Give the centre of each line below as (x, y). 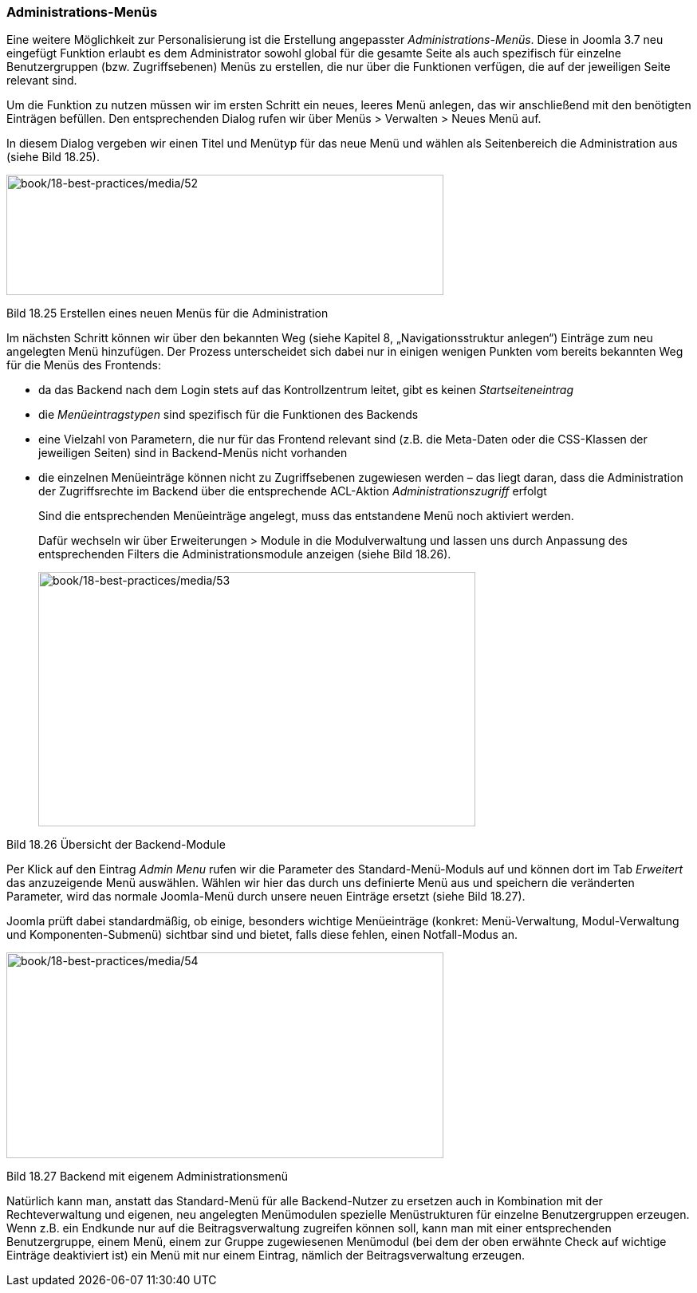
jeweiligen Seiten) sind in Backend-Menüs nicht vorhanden (193, 453)
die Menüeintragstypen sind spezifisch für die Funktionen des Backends (228, 415)
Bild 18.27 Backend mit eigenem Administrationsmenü (148, 1177)
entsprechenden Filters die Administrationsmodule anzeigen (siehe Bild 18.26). (245, 554)
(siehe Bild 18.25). (53, 157)
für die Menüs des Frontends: (84, 365)
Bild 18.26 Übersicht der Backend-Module (116, 845)
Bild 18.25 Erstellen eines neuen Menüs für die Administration (167, 313)
